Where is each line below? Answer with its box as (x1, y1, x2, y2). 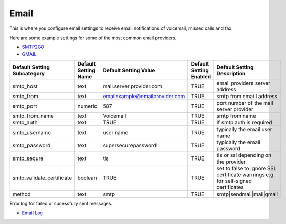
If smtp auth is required (216, 119, 272, 126)
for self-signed (216, 178, 252, 185)
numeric (77, 103, 98, 110)
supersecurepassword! (103, 142, 158, 149)
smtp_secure (12, 155, 43, 162)
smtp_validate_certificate (12, 174, 72, 181)
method (12, 190, 31, 198)
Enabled (190, 73, 211, 80)
